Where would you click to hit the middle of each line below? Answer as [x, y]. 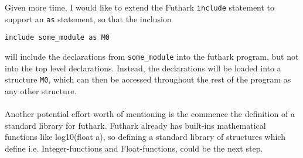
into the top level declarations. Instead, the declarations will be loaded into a [143, 68]
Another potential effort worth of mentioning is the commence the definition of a [150, 114]
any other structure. [41, 90]
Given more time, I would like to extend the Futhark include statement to [140, 7]
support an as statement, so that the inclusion [88, 18]
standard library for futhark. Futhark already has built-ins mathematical [135, 125]
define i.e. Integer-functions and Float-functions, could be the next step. [134, 148]
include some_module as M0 [57, 38]
